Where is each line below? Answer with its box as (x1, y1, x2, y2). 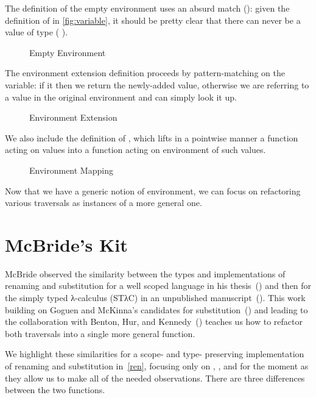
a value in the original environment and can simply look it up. (5, 90, 237, 103)
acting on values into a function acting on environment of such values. (5, 143, 266, 156)
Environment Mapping (29, 163, 113, 176)
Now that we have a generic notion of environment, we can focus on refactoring (5, 184, 301, 197)
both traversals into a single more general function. (5, 327, 195, 339)
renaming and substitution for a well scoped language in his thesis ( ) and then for (5, 279, 312, 292)
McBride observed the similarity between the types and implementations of (5, 267, 286, 280)
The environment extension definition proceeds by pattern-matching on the (5, 66, 285, 79)
